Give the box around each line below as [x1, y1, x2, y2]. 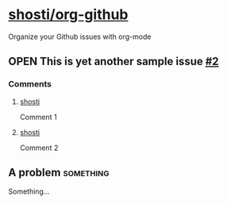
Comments [8, 79, 52, 90]
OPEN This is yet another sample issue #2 [8, 55, 220, 68]
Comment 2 [19, 143, 59, 152]
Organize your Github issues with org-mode [8, 32, 152, 41]
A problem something [8, 166, 110, 179]
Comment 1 [19, 112, 57, 121]
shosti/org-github [8, 6, 129, 24]
